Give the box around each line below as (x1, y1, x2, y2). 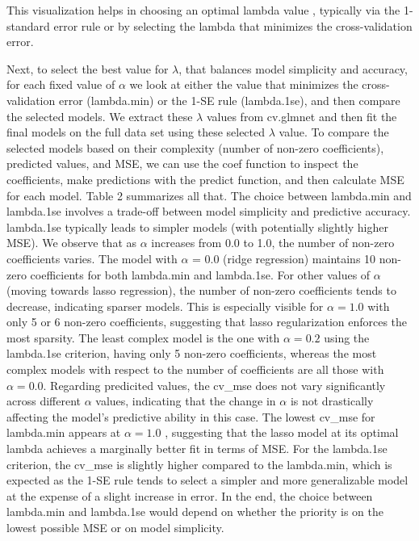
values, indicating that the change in (95, 392, 276, 409)
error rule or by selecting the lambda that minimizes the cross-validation (53, 17, 413, 34)
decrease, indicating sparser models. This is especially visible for (6, 297, 324, 314)
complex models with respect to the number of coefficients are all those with (6, 361, 384, 378)
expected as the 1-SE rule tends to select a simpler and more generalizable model (6, 472, 409, 489)
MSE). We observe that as (6, 234, 136, 251)
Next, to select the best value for (6, 60, 169, 77)
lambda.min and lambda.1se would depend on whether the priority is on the (6, 503, 383, 520)
